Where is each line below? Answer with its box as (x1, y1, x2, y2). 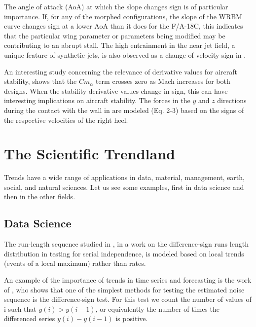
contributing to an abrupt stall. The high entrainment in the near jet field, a (4, 40, 235, 50)
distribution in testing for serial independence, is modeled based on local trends (4, 248, 244, 258)
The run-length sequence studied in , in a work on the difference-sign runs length (4, 239, 249, 249)
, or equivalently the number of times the (95, 303, 219, 314)
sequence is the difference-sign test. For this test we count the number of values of (4, 294, 252, 304)
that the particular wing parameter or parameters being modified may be (4, 30, 225, 40)
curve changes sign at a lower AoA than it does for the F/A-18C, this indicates (4, 21, 243, 31)
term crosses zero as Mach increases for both (95, 76, 230, 86)
